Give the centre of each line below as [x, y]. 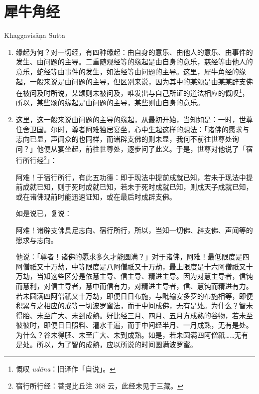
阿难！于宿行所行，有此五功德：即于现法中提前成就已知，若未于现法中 [131, 177]
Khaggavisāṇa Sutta [35, 35]
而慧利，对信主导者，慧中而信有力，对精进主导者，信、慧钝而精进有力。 [134, 286]
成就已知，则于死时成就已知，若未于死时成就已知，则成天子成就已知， [138, 187]
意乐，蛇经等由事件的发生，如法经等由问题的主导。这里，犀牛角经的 [127, 71]
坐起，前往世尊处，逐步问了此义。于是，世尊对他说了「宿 [159, 148]
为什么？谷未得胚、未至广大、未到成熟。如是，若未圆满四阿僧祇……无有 [132, 334]
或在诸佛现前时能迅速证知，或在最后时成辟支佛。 [96, 196]
